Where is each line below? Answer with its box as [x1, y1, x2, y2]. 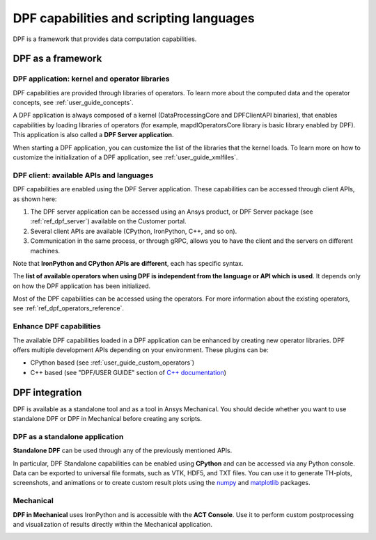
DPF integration [13, 386, 82, 398]
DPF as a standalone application [13, 431, 124, 441]
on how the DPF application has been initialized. [13, 282, 151, 290]
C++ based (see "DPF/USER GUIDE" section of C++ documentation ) [30, 368, 226, 376]
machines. [30, 246, 61, 255]
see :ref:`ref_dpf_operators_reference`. [13, 304, 125, 312]
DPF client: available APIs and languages [13, 170, 154, 180]
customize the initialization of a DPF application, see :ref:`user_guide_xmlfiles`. [13, 153, 238, 161]
